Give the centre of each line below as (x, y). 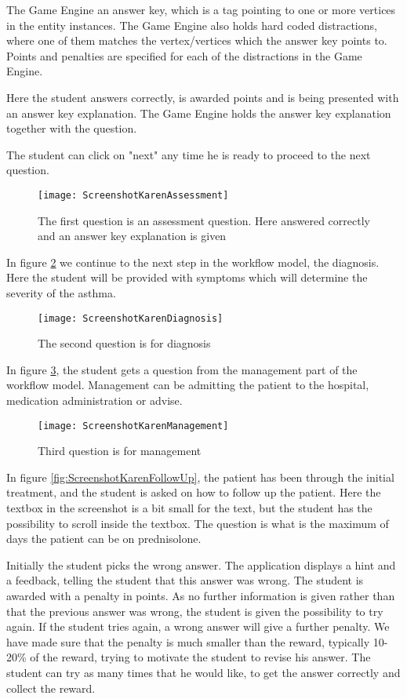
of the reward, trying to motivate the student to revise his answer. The (200, 657)
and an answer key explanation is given (132, 236)
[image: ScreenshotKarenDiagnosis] (131, 318)
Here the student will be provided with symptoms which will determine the (187, 277)
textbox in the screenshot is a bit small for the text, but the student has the (189, 508)
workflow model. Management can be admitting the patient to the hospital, (188, 385)
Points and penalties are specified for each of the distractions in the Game (184, 55)
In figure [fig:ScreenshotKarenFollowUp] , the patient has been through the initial (200, 477)
